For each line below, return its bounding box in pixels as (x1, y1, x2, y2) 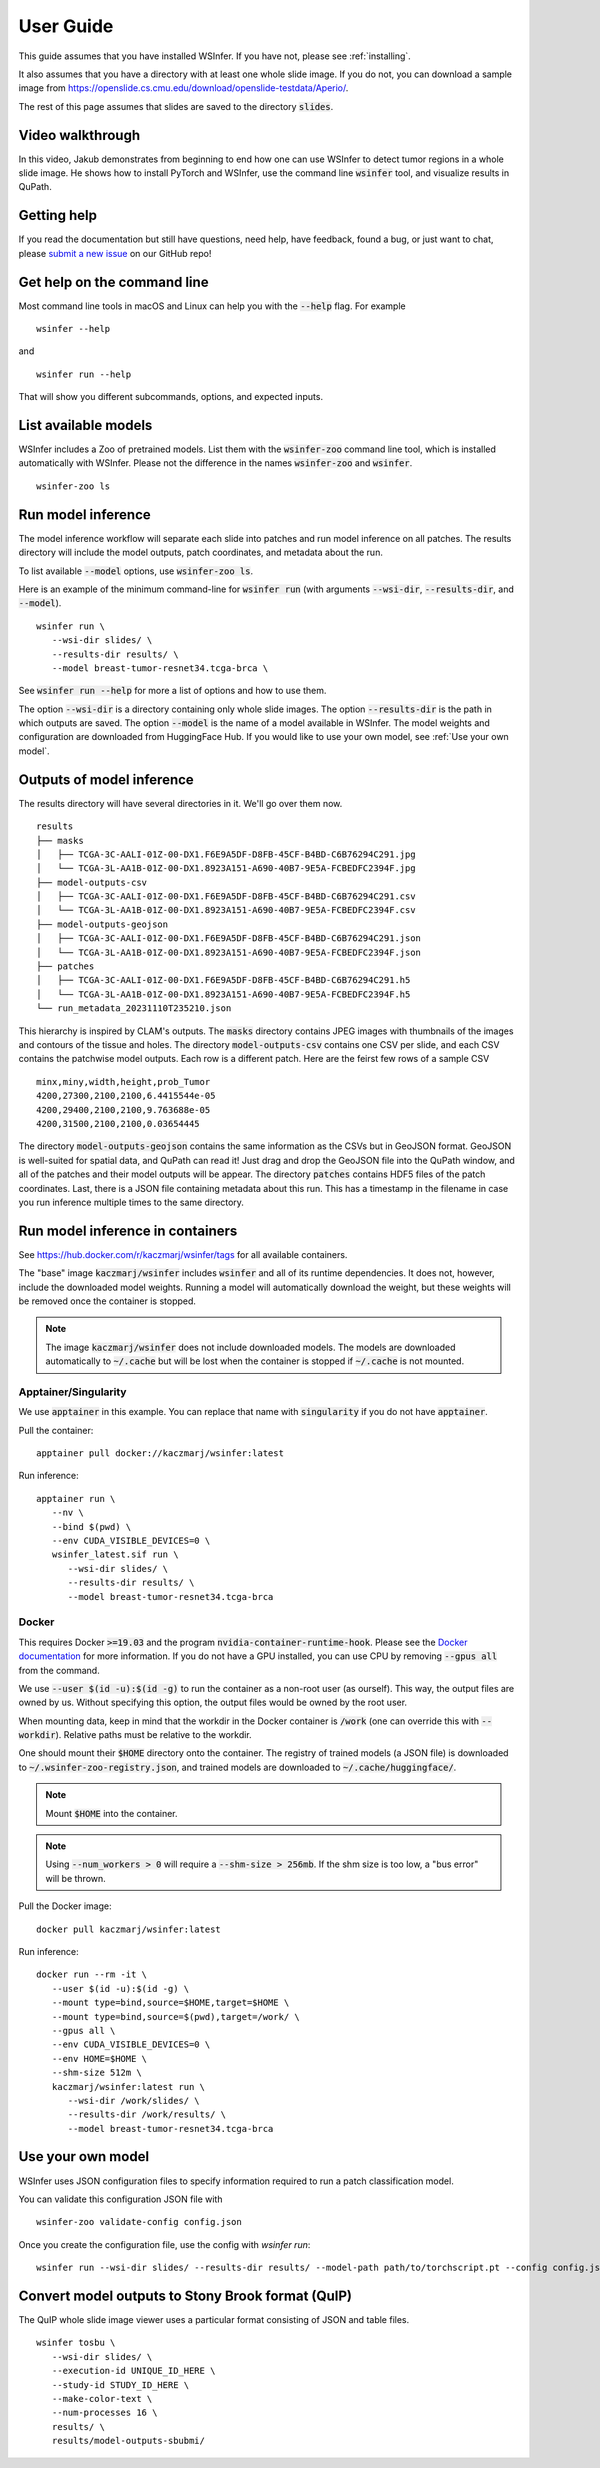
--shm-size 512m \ (51, 2067, 142, 2079)
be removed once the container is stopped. (18, 1295, 197, 1307)
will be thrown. (45, 1872, 107, 1884)
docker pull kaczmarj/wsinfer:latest (36, 1923, 222, 1935)
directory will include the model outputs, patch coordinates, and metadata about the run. (18, 546, 384, 559)
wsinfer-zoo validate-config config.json (36, 2216, 242, 2228)
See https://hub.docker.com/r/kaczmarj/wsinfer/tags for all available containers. (18, 1248, 348, 1260)
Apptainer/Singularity (18, 1385, 127, 1399)
